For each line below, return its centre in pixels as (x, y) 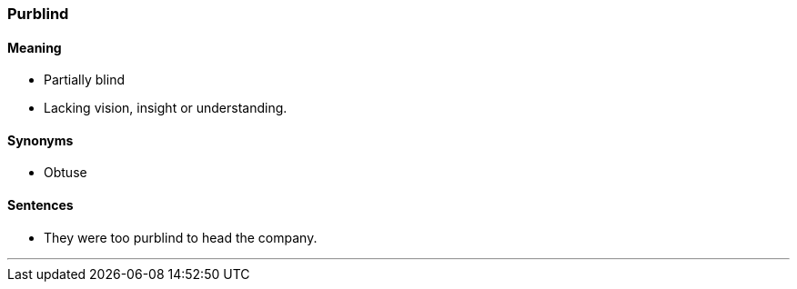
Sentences (40, 205)
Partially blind (84, 80)
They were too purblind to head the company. (181, 237)
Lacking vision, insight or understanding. (166, 108)
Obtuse (66, 173)
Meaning (35, 47)
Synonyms (40, 140)
